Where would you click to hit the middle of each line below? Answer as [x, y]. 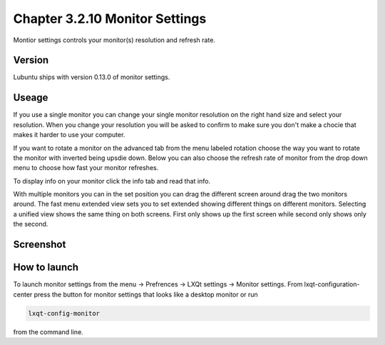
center [23, 294]
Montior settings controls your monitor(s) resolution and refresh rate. [114, 40]
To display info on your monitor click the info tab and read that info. [112, 181]
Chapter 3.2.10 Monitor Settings [110, 19]
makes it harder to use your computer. [69, 135]
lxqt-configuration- [332, 284]
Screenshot [40, 245]
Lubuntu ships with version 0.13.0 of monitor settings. [92, 77]
